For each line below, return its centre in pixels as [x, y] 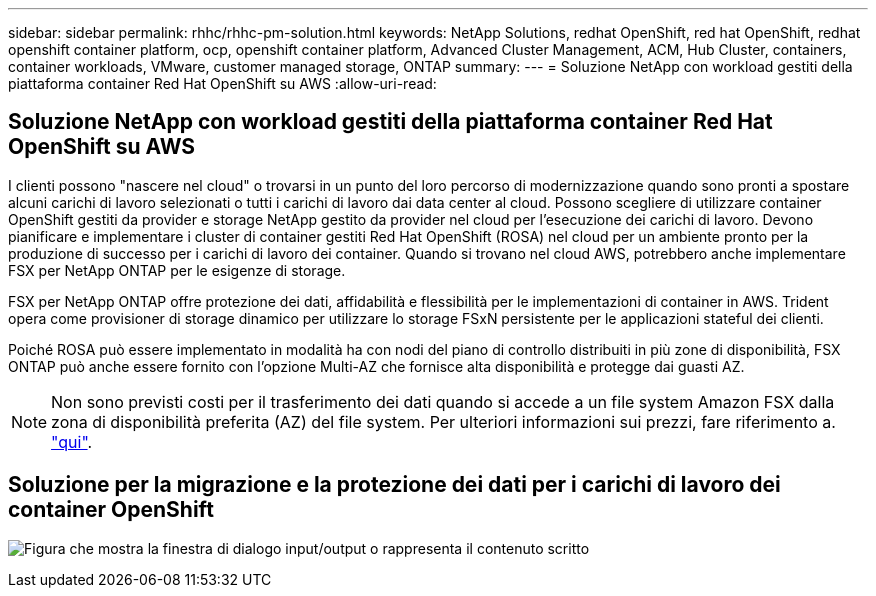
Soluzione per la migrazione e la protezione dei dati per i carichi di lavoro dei [394, 485]
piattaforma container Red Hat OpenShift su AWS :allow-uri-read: [222, 83]
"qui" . [72, 441]
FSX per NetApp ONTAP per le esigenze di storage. [177, 270]
